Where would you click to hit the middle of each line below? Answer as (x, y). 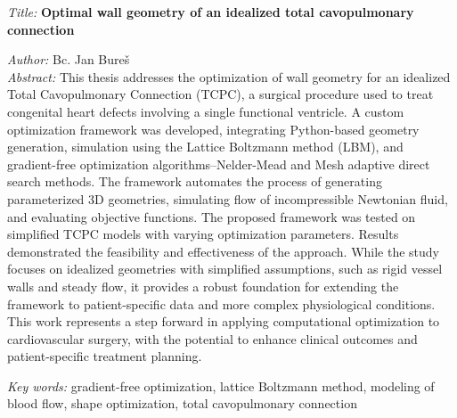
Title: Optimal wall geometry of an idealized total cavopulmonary (211, 12)
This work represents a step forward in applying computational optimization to (224, 321)
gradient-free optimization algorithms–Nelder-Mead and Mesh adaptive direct (219, 164)
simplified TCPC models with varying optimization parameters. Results (203, 234)
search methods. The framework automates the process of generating (195, 181)
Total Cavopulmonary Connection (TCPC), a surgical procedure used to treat (220, 94)
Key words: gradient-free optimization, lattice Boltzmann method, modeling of (221, 385)
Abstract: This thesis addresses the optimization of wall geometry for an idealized (229, 76)
